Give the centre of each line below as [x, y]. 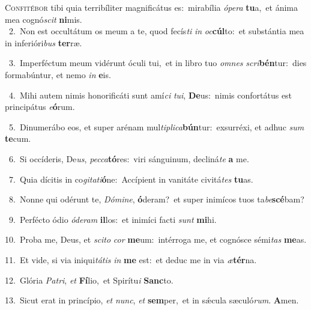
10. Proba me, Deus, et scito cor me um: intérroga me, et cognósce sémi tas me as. [156, 239]
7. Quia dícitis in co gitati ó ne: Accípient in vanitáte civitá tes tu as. [131, 179]
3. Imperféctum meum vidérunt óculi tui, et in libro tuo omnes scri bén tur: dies [158, 63]
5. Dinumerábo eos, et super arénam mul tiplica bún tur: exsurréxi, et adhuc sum [156, 126]
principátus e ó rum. [40, 107]
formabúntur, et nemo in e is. [58, 74]
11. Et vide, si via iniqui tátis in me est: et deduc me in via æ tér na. [131, 259]
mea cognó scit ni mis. [44, 19]
